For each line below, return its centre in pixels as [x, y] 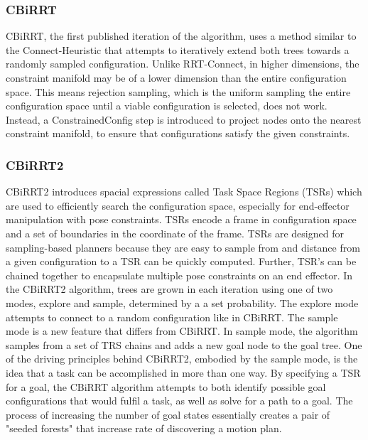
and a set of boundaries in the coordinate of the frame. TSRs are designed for [175, 233]
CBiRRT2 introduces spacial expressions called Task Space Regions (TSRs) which [184, 192]
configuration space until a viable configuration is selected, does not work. [167, 106]
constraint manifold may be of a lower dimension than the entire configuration [176, 77]
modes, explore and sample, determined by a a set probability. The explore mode [182, 302]
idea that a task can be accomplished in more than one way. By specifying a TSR [183, 372]
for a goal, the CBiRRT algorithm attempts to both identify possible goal [166, 386]
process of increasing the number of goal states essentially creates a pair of [168, 414]
